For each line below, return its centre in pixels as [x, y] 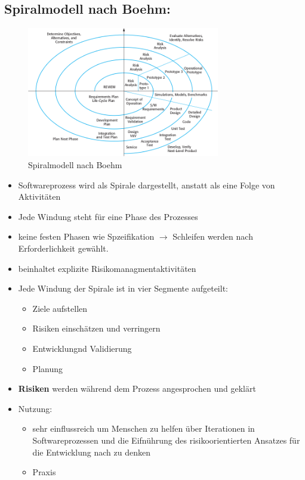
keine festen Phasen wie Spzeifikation [86, 236]
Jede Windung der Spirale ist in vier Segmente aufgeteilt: [123, 288]
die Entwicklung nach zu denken [91, 452]
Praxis [44, 472]
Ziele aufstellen [60, 308]
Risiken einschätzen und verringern [96, 328]
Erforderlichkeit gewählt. [63, 248]
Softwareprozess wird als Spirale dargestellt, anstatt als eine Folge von [147, 185]
